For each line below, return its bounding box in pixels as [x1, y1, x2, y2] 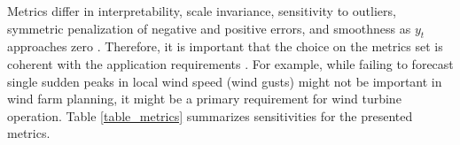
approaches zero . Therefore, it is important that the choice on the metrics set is [7, 37, 443, 56]
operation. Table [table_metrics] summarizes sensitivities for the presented [7, 106, 413, 125]
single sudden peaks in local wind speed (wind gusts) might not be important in [7, 72, 442, 90]
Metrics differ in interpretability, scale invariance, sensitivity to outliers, [7, 2, 396, 19]
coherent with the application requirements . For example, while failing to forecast [7, 54, 454, 72]
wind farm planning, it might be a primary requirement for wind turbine [7, 89, 402, 108]
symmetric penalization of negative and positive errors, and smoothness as [7, 19, 411, 37]
